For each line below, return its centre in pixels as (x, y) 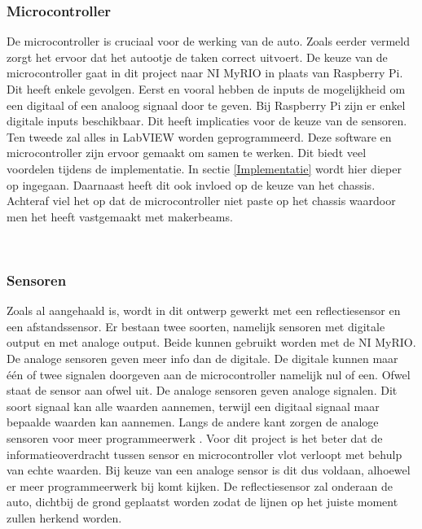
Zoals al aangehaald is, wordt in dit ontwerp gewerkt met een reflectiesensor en (204, 310)
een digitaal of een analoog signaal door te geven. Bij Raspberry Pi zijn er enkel (206, 105)
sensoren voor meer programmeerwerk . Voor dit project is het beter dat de (195, 437)
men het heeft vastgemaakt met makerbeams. (120, 216)
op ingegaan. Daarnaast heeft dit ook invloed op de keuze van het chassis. (191, 184)
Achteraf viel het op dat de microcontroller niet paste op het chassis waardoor (201, 201)
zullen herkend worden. (64, 517)
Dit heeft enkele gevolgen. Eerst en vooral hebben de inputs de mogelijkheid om (206, 89)
